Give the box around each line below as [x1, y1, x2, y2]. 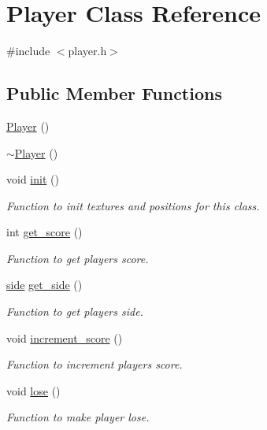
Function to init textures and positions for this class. [6, 197, 260, 213]
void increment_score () [6, 329, 123, 346]
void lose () [6, 382, 61, 398]
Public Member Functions [6, 81, 222, 106]
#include [6, 43, 50, 59]
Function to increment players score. [6, 356, 183, 373]
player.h [68, 43, 107, 59]
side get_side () [6, 276, 83, 293]
